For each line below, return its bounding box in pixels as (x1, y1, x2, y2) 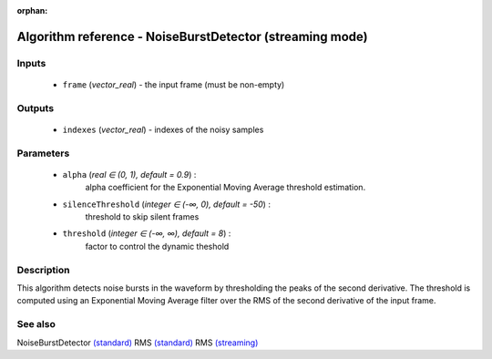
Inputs (16, 56, 46, 69)
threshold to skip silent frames (85, 211, 200, 222)
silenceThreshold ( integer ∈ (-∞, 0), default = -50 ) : (62, 199, 271, 210)
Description (16, 263, 70, 276)
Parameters (16, 147, 70, 159)
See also (16, 318, 56, 331)
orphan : (16, 5, 48, 15)
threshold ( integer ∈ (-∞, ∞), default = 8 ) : (62, 228, 231, 239)
